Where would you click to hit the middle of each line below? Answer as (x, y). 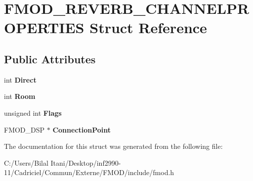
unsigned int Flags (33, 113)
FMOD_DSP (24, 129)
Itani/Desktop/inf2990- (86, 162)
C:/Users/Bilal (26, 162)
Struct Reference (148, 27)
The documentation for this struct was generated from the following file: (113, 146)
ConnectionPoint (82, 129)
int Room (20, 96)
